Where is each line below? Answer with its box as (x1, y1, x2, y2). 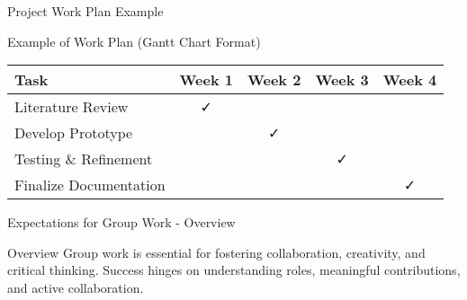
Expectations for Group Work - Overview (7, 213, 236, 232)
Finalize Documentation (14, 174, 166, 196)
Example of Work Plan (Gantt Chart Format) (7, 31, 261, 50)
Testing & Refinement (14, 148, 153, 170)
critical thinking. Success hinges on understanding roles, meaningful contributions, (7, 260, 461, 279)
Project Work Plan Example (7, 2, 164, 20)
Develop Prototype (14, 122, 133, 144)
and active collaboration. (7, 278, 144, 296)
